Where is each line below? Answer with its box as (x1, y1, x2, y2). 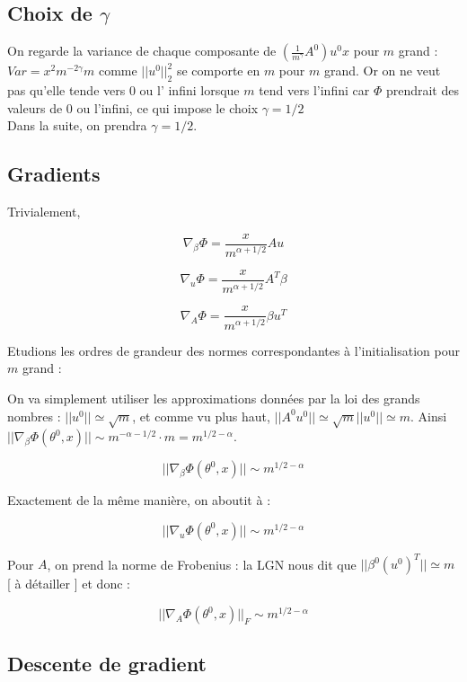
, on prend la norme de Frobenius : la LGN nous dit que (47, 554, 357, 573)
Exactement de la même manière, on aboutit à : (7, 491, 271, 509)
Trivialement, (7, 201, 81, 220)
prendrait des (385, 81, 459, 99)
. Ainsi (410, 406, 447, 425)
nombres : (7, 406, 61, 425)
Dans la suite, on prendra (7, 116, 147, 135)
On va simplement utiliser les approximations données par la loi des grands (7, 388, 420, 407)
